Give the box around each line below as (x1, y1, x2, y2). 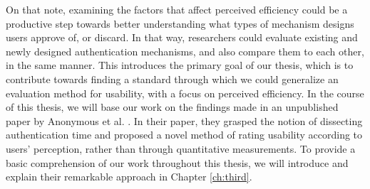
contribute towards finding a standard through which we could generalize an (6, 71, 339, 86)
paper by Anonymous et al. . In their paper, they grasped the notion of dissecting (6, 113, 363, 128)
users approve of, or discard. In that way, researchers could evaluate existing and (6, 30, 358, 45)
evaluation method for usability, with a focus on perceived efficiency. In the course (6, 85, 364, 100)
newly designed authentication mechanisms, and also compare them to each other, (6, 43, 364, 58)
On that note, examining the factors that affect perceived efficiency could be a (6, 2, 348, 16)
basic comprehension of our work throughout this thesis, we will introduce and (6, 155, 349, 170)
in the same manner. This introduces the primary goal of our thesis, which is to (6, 58, 354, 72)
